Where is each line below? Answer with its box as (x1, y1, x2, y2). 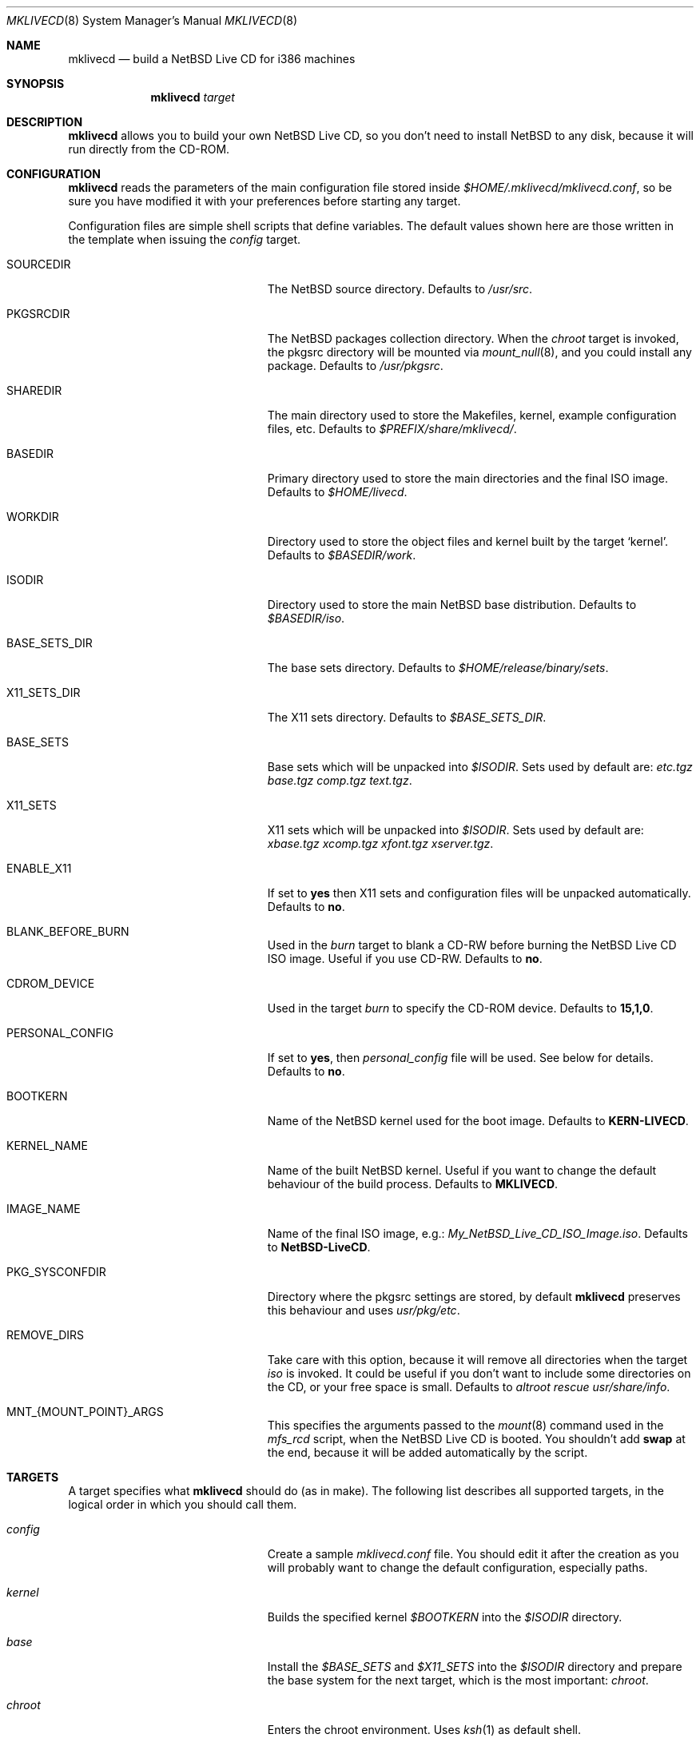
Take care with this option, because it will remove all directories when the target (267, 1353, 688, 1366)
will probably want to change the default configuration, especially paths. (267, 1561, 648, 1574)
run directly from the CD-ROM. (68, 142, 230, 156)
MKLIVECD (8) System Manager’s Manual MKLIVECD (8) (6, 14, 298, 27)
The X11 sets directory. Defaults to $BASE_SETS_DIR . (267, 710, 547, 724)
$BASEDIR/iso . (267, 611, 345, 625)
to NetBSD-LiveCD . (267, 1240, 371, 1254)
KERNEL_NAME (6, 1139, 88, 1152)
